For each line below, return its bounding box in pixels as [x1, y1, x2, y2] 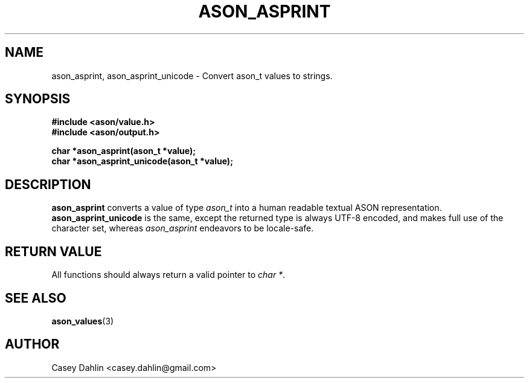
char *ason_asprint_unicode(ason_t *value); [51, 156, 233, 167]
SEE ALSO [5, 290, 66, 306]
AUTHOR [5, 336, 60, 352]
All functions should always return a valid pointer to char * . [51, 269, 286, 280]
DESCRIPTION [5, 176, 91, 192]
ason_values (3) [51, 315, 114, 326]
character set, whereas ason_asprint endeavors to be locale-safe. [51, 223, 314, 234]
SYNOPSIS [5, 91, 71, 107]
